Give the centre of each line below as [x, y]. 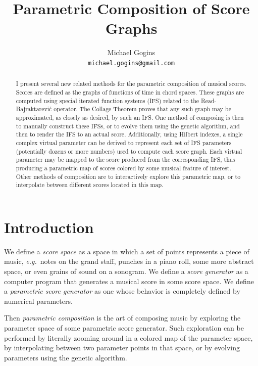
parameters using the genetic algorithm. [66, 357]
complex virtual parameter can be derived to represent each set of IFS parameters [124, 142]
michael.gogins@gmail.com [131, 63]
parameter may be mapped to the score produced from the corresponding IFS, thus [125, 159]
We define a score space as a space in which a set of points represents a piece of [127, 251]
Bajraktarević [34, 109]
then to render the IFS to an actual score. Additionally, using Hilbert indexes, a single [129, 134]
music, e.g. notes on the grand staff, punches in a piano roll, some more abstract [129, 261]
